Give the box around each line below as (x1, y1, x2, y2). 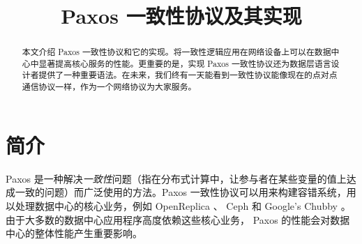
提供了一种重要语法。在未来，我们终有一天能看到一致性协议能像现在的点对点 (38, 69, 338, 81)
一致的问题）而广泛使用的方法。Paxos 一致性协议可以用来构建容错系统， (15, 185, 347, 199)
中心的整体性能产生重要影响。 (6, 226, 142, 241)
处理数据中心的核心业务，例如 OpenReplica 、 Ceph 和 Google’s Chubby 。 (15, 198, 351, 213)
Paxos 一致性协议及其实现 (61, 1, 302, 30)
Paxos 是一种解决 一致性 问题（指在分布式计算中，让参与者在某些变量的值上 (6, 171, 347, 185)
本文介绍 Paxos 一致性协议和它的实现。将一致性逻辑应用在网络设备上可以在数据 (22, 46, 331, 58)
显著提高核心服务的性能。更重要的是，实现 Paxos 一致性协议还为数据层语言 (38, 57, 331, 69)
